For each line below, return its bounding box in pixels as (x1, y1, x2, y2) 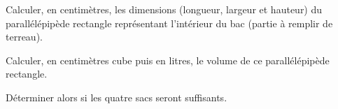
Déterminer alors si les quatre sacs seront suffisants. (6, 89, 227, 104)
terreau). (6, 29, 43, 44)
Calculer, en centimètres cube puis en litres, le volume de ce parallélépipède (6, 52, 330, 67)
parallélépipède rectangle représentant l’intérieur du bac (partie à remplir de (6, 15, 333, 30)
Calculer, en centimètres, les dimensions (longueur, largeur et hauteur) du (6, 2, 323, 16)
